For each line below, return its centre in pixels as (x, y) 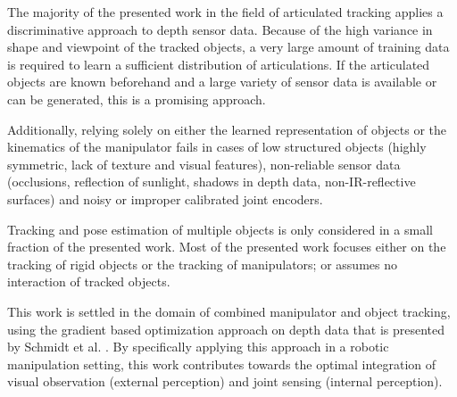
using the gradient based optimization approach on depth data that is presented (226, 329)
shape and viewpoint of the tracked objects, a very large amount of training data (228, 47)
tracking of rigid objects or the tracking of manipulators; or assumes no (202, 264)
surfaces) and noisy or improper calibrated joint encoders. (165, 198)
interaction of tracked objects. (89, 281)
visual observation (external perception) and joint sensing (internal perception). (225, 381)
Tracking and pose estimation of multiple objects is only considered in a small (220, 229)
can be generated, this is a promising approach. (137, 99)
